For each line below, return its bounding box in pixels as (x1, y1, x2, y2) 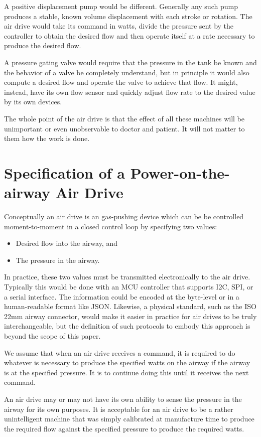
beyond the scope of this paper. (4, 330, 101, 341)
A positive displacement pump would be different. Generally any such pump (4, 1, 238, 11)
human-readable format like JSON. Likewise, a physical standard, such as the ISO (4, 301, 256, 312)
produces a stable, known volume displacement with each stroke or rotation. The (4, 11, 252, 21)
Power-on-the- (130, 162, 230, 183)
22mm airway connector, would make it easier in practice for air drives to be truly (4, 311, 257, 321)
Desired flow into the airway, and (16, 238, 117, 248)
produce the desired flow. (4, 40, 81, 51)
